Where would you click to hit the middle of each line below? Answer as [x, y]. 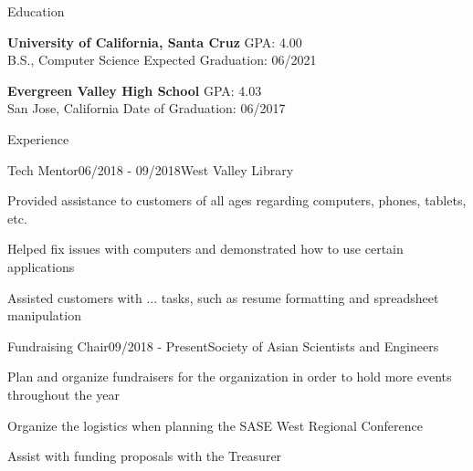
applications [41, 266]
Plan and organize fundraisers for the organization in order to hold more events [230, 377]
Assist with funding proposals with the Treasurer [145, 456]
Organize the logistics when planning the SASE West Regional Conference [215, 425]
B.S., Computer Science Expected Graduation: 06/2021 [162, 60]
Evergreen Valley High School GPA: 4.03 [135, 90]
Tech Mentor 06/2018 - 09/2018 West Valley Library [151, 169]
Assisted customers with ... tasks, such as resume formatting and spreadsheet [223, 297]
